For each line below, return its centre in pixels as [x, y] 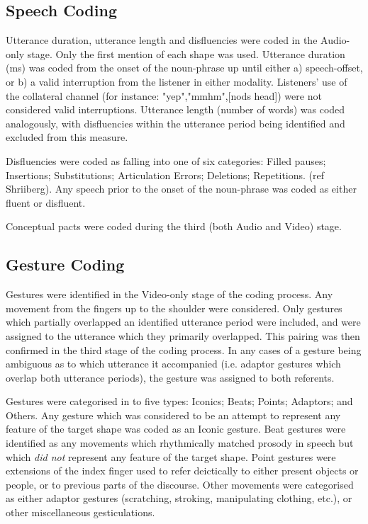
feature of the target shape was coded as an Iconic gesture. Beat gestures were [176, 429]
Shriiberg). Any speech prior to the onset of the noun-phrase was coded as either [181, 189]
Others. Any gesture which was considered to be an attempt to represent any [173, 415]
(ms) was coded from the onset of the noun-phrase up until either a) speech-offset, [184, 68]
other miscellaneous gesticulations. [80, 512]
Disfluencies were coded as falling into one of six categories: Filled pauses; [166, 160]
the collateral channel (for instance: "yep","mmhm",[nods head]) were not [164, 95]
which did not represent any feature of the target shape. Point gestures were [171, 456]
